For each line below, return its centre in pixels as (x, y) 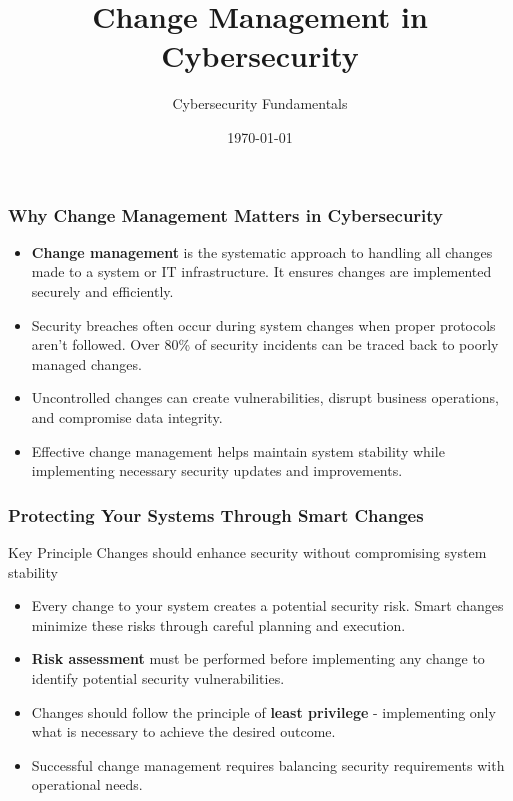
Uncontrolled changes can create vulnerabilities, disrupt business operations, (265, 397)
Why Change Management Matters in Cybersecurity (226, 214)
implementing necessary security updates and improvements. (217, 470)
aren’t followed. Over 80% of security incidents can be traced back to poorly (265, 344)
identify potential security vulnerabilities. (158, 677)
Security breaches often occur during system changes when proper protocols (263, 324)
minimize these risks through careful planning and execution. (218, 624)
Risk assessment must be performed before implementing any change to (258, 658)
